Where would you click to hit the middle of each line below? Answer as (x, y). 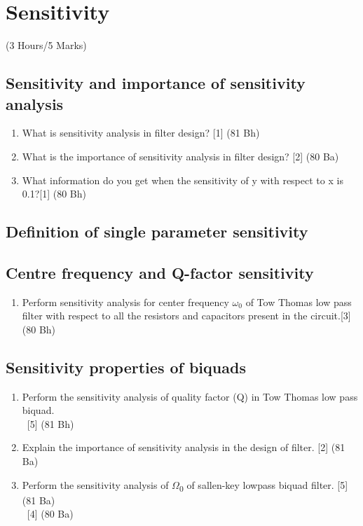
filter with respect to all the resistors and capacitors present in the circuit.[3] (186, 316)
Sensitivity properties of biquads (126, 367)
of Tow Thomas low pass (299, 302)
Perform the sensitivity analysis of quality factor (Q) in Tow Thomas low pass (190, 396)
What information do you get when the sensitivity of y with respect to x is (183, 180)
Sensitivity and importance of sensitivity (156, 83)
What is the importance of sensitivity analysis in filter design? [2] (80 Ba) (180, 156)
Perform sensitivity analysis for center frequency (125, 302)
